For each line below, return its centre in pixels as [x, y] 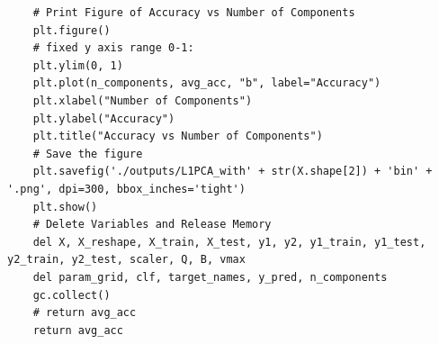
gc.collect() [72, 295]
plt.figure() [72, 30]
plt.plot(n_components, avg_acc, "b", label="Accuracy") [207, 83]
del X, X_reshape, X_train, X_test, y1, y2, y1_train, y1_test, [229, 242]
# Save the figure [88, 154]
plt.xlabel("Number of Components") [143, 100]
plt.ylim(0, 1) [78, 65]
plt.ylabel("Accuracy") [104, 118]
